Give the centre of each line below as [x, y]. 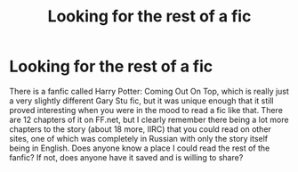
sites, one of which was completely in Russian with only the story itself [139, 138]
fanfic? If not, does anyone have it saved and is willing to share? [126, 157]
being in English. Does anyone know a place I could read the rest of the [140, 148]
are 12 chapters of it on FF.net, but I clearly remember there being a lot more [149, 119]
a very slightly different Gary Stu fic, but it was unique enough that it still [141, 101]
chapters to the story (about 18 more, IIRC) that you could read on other [140, 129]
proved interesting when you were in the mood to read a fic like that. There [146, 110]
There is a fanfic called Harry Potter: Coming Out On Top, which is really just [149, 91]
